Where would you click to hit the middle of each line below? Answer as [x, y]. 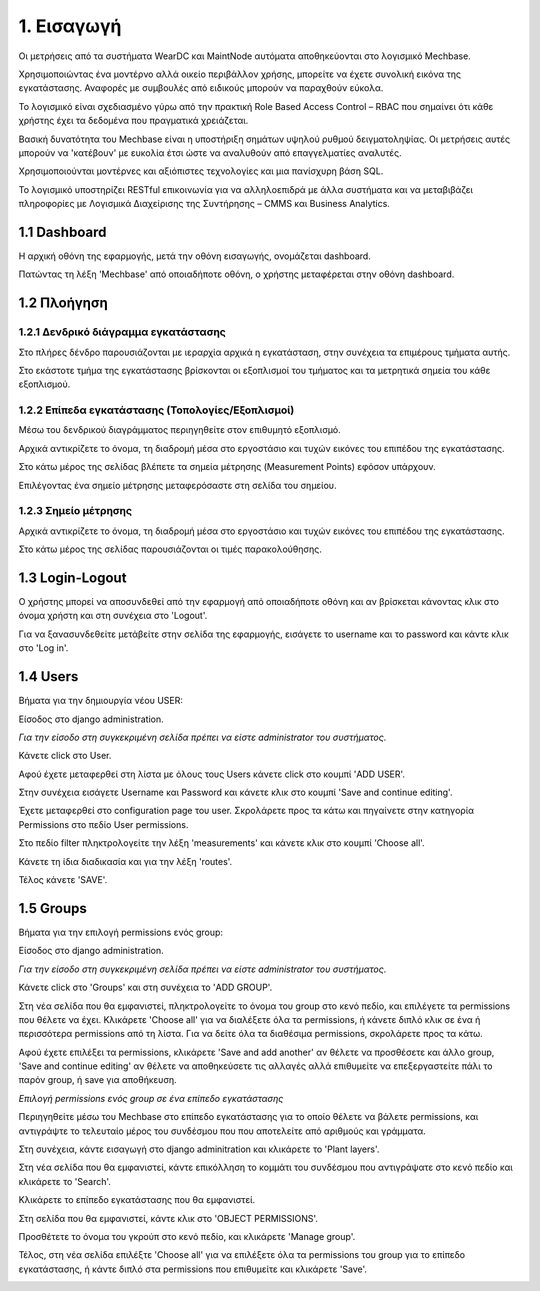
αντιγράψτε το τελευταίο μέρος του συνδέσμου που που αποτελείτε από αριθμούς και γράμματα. [222, 1131]
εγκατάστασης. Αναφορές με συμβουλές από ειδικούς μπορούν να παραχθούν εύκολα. [201, 88]
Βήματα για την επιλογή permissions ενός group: [121, 932]
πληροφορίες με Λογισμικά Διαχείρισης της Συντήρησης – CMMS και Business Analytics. [204, 204]
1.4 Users [48, 676]
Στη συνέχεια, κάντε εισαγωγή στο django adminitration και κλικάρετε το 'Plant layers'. [199, 1149]
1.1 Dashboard [62, 231]
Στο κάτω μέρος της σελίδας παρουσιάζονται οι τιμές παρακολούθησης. [170, 549]
